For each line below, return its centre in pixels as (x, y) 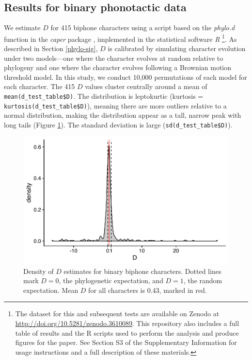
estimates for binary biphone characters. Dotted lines (142, 271)
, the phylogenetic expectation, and (111, 280)
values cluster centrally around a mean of (146, 86)
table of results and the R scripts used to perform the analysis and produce (127, 333)
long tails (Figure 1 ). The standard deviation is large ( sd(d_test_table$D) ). (118, 124)
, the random (203, 280)
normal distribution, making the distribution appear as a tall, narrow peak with (123, 115)
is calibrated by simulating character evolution (177, 48)
